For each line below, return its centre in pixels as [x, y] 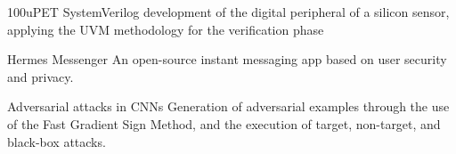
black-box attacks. [57, 141]
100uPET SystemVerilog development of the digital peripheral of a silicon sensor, [228, 12]
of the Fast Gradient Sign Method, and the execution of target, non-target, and [224, 123]
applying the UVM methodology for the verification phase [166, 29]
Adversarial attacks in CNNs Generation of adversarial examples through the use [228, 106]
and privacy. [41, 76]
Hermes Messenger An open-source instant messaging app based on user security [227, 59]
